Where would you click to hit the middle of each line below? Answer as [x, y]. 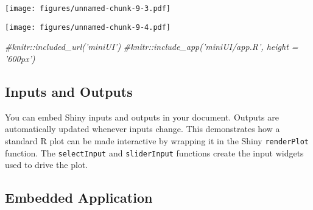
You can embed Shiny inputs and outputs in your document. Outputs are [142, 117]
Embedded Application [79, 198]
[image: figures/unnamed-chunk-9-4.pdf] [88, 27]
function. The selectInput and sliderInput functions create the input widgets [154, 152]
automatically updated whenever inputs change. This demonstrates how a [142, 129]
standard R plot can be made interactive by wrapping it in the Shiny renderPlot [157, 140]
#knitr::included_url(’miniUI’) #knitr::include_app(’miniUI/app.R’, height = [152, 47]
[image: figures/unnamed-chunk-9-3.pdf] [88, 9]
